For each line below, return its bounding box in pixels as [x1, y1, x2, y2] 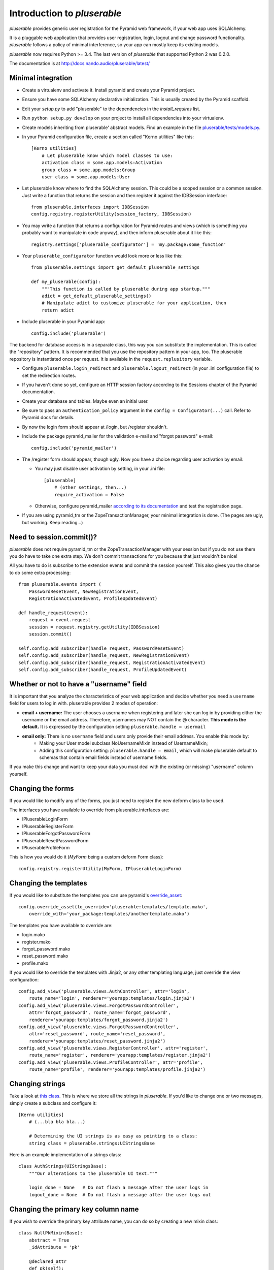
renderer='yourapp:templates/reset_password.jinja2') [28, 1038, 166, 1044]
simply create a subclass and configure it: [9, 1100, 97, 1106]
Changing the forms [9, 784, 74, 792]
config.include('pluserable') [31, 330, 107, 336]
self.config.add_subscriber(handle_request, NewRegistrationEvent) [18, 653, 190, 658]
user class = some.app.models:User [41, 174, 130, 180]
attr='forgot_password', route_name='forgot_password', [28, 1010, 171, 1015]
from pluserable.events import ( [18, 582, 101, 587]
